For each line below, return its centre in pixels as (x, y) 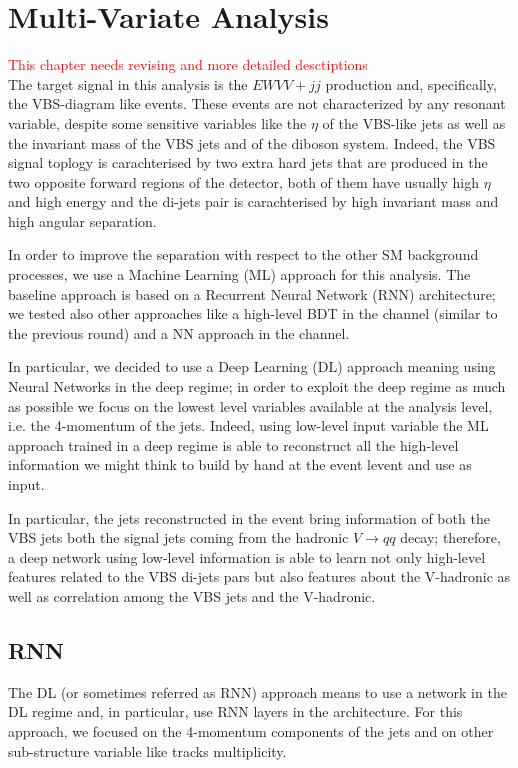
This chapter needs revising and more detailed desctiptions (188, 64)
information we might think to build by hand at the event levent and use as (240, 464)
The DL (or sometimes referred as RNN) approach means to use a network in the (257, 691)
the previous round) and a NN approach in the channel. (179, 332)
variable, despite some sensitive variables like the (157, 122)
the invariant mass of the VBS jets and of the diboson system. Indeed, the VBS (252, 142)
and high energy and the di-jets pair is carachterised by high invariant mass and (253, 201)
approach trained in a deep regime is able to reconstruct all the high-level (233, 444)
